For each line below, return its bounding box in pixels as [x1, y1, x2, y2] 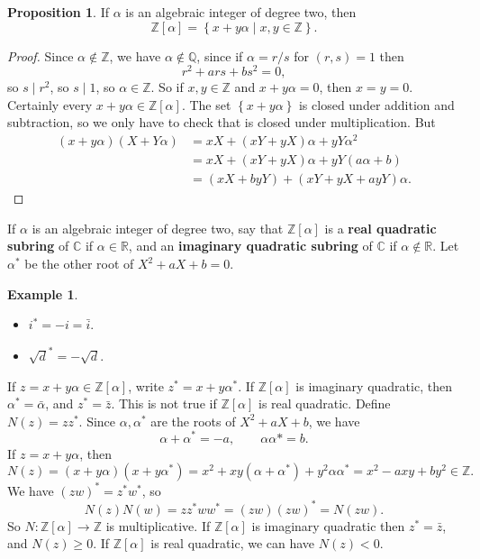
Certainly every [7, 95, 93, 114]
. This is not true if [111, 394, 217, 413]
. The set [181, 95, 231, 114]
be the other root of [24, 254, 134, 272]
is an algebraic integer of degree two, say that [32, 218, 284, 237]
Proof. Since [7, 46, 74, 65]
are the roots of [150, 411, 236, 430]
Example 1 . [7, 284, 78, 303]
